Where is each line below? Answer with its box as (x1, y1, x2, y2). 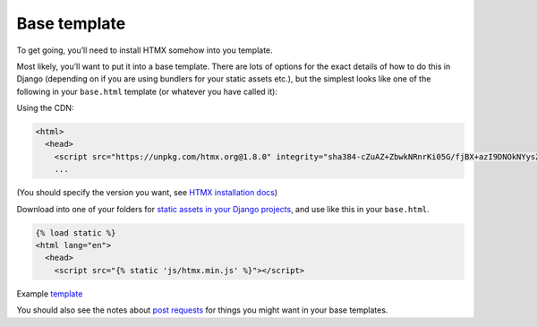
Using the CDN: (16, 103, 74, 114)
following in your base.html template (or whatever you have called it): (16, 86, 277, 97)
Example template (16, 288, 83, 299)
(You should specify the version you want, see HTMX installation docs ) (16, 187, 278, 198)
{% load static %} (35, 228, 116, 237)
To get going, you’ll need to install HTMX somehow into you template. (16, 45, 273, 56)
